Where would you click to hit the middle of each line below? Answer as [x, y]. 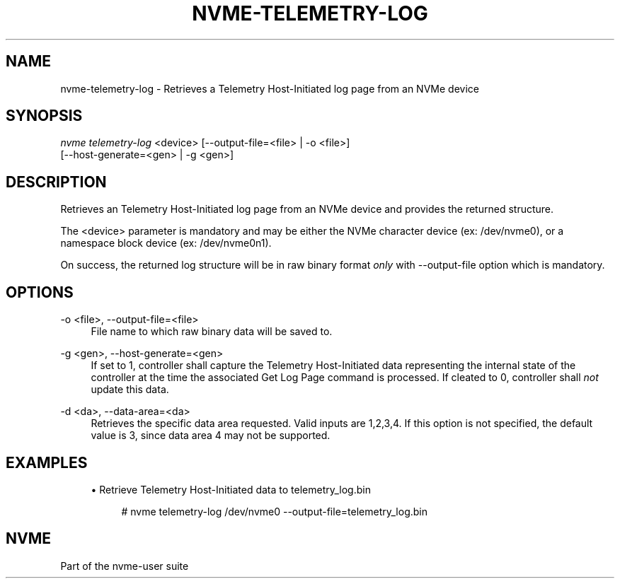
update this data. [130, 390]
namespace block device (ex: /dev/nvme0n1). [166, 243]
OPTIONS [40, 292]
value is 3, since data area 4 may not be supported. [211, 436]
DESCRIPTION [56, 182]
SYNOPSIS [44, 116]
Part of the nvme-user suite [125, 566]
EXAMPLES [47, 462]
